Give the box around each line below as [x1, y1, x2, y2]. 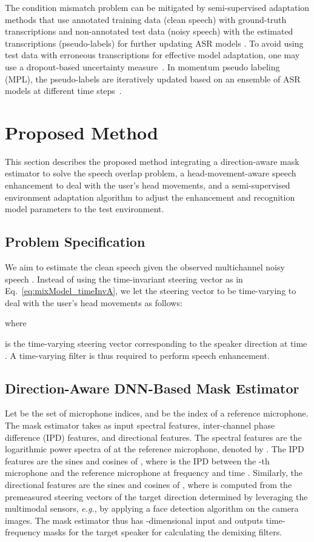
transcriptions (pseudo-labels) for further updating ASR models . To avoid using [5, 36, 304, 49]
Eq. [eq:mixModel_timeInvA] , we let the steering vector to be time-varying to [5, 284, 296, 297]
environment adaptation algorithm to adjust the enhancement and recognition [5, 190, 295, 203]
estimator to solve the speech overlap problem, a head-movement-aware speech [5, 167, 296, 179]
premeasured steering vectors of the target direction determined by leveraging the [5, 490, 308, 503]
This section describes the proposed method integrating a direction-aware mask [5, 155, 299, 167]
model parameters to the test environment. [5, 202, 164, 215]
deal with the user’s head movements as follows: [5, 296, 182, 309]
